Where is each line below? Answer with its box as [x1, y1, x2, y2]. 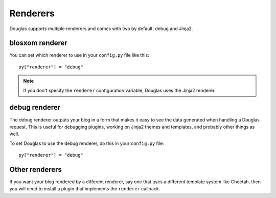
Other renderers [9, 165, 62, 174]
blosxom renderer [9, 39, 67, 47]
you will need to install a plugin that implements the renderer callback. [9, 186, 160, 192]
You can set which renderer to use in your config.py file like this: [9, 52, 149, 58]
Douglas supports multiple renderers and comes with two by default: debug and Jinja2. [9, 26, 193, 32]
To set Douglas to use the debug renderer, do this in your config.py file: [9, 140, 165, 146]
